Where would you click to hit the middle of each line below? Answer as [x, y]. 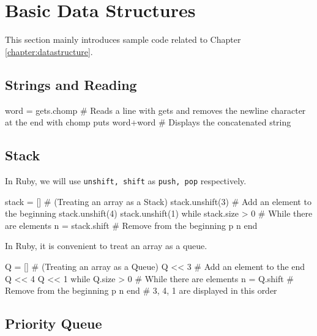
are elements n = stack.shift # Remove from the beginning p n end [131, 225]
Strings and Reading [71, 84]
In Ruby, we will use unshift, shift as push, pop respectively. [126, 180]
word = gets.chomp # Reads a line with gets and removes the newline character [155, 110]
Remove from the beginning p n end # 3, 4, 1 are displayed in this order [141, 290]
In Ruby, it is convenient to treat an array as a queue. [106, 246]
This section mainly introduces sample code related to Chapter [123, 39]
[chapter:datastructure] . [49, 51]
